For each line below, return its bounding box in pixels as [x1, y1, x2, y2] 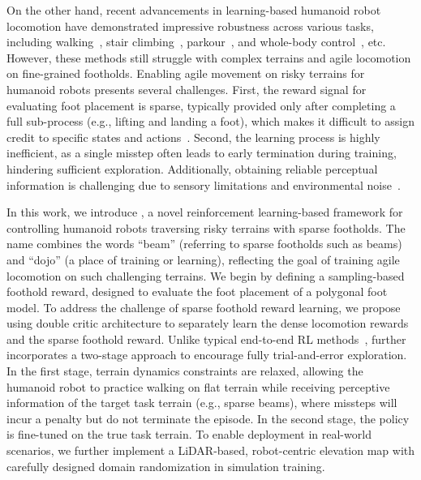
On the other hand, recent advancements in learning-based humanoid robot [6, 2, 381, 18]
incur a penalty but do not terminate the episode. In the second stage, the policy [6, 409, 410, 426]
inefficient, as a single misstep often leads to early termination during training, [6, 144, 397, 161]
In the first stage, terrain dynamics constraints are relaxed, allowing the [6, 362, 363, 379]
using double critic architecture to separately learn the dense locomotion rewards [6, 315, 409, 332]
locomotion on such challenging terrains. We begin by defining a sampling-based [6, 267, 405, 284]
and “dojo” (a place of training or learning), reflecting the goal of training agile [6, 251, 400, 268]
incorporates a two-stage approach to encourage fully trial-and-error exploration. [6, 346, 407, 363]
